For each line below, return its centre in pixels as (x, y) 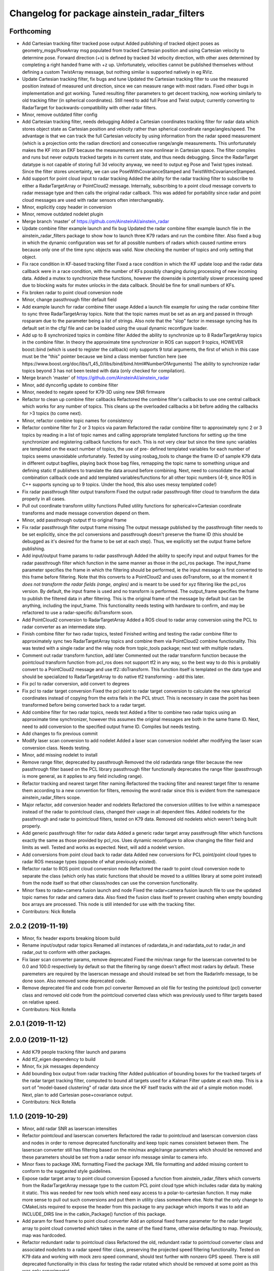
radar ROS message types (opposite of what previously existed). (90, 861)
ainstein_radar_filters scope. (52, 798)
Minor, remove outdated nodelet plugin (63, 214)
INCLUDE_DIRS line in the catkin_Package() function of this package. (94, 1214)
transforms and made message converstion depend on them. (86, 513)
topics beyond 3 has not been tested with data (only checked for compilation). (104, 371)
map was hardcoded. (44, 1235)
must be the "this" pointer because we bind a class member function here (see (105, 356)
